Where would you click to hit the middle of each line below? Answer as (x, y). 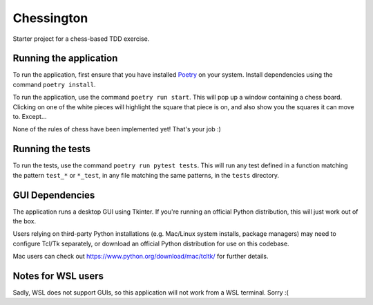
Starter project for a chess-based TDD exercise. (81, 39)
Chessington (50, 18)
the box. (25, 221)
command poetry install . (54, 84)
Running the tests (52, 149)
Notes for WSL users (58, 276)
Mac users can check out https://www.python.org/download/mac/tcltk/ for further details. (141, 257)
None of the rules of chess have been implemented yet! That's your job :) (117, 129)
